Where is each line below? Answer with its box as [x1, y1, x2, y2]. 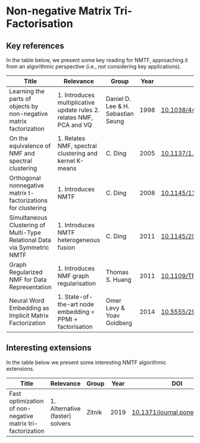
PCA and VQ [57, 121, 92, 129]
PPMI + [57, 315, 78, 323]
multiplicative [57, 99, 95, 106]
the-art [57, 300, 79, 308]
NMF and [9, 149, 35, 157]
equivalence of [9, 142, 51, 150]
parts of [9, 94, 32, 103]
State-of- [64, 293, 93, 301]
